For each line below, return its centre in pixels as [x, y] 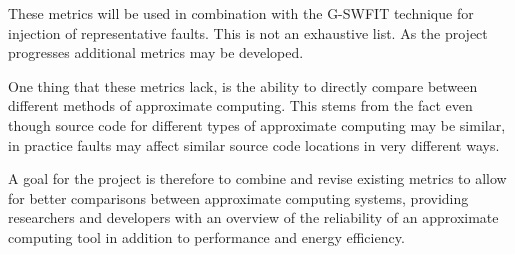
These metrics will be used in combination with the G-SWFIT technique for [241, 13]
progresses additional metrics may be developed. [156, 52]
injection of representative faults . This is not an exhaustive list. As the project [248, 32]
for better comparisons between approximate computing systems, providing [238, 197]
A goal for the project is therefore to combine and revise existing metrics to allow [257, 178]
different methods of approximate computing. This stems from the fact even [240, 105]
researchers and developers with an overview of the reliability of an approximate [253, 217]
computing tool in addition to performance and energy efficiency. [206, 236]
